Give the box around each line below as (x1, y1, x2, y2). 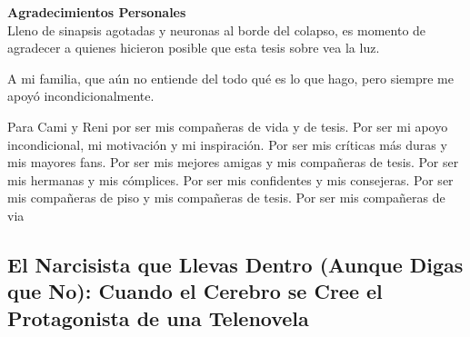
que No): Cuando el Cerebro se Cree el (7, 277, 383, 305)
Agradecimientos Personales (7, 3, 186, 21)
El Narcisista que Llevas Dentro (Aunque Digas (7, 250, 464, 278)
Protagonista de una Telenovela (7, 303, 309, 332)
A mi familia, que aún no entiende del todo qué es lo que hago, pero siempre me (7, 68, 454, 87)
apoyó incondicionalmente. (7, 86, 155, 105)
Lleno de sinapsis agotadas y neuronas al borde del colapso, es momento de (7, 20, 426, 39)
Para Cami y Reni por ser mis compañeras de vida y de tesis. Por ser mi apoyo (7, 116, 448, 135)
